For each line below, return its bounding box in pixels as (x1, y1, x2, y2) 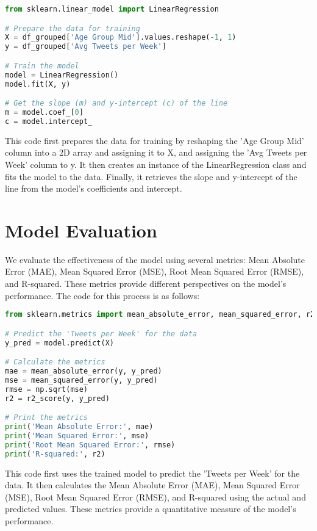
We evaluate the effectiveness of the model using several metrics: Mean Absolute (5, 253, 305, 265)
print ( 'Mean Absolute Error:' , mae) (5, 422, 154, 432)
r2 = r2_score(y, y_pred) (5, 394, 110, 403)
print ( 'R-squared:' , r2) (5, 449, 105, 458)
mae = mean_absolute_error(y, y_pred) (5, 367, 162, 375)
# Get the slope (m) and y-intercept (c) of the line (5, 99, 228, 108)
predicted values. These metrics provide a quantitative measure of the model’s (5, 502, 296, 515)
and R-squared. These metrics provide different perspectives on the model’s (5, 277, 287, 289)
